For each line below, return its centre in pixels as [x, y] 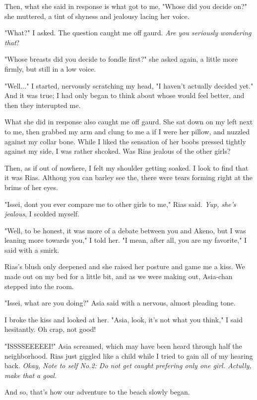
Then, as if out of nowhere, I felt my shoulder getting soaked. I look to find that [127, 167]
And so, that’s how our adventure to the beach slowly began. [97, 392]
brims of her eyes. [31, 187]
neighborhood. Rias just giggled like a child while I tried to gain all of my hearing [129, 355]
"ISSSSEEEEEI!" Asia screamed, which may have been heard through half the [123, 346]
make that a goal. [31, 375]
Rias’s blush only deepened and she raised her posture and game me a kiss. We [125, 266]
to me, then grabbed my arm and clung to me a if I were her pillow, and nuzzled [127, 131]
